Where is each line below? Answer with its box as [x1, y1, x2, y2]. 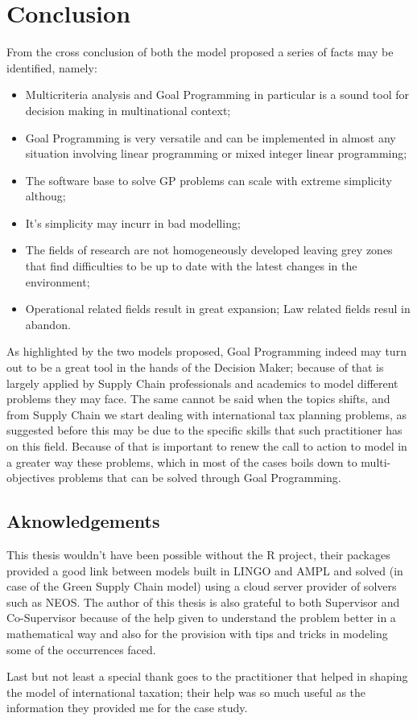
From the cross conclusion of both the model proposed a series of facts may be [6, 43, 394, 60]
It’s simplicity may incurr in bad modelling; [25, 214, 241, 231]
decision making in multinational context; [25, 101, 231, 118]
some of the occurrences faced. [6, 641, 156, 657]
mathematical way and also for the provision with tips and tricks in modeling [6, 624, 388, 641]
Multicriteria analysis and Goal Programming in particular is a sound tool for [25, 86, 409, 103]
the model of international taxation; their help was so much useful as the [6, 683, 366, 700]
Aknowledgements [6, 509, 160, 534]
